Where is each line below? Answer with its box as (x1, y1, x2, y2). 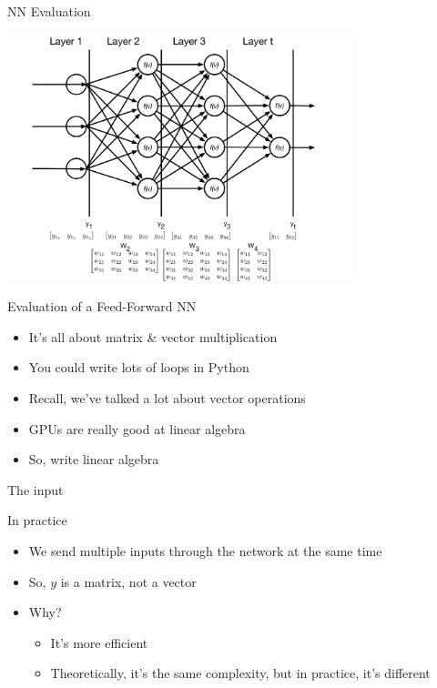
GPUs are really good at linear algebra (28, 419, 246, 438)
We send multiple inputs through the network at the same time (28, 541, 382, 560)
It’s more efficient (50, 632, 148, 652)
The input (7, 480, 64, 499)
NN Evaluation (7, 2, 91, 20)
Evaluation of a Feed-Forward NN (7, 297, 197, 316)
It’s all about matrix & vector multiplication (28, 327, 278, 346)
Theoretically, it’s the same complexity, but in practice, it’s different (50, 663, 431, 683)
